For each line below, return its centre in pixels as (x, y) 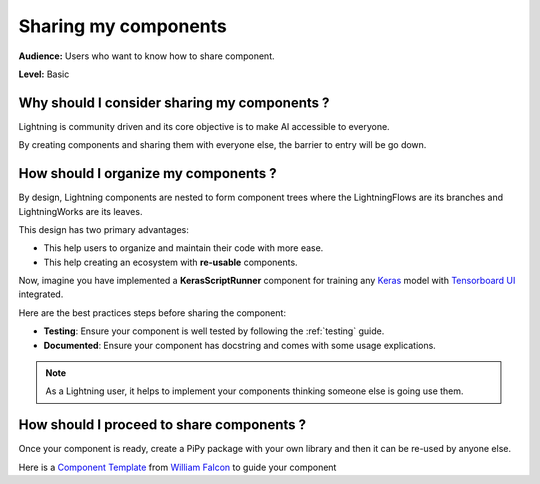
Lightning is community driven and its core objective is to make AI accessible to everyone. (204, 126)
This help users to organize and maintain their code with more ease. (183, 248)
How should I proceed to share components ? (162, 425)
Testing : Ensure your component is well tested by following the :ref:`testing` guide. (214, 331)
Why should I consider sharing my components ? (174, 102)
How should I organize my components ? (147, 173)
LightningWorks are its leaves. (80, 211)
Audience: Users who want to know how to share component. (146, 56)
